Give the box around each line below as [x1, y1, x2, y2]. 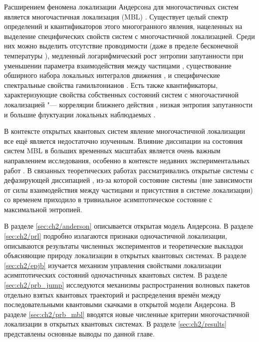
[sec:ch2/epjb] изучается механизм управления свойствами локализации [4, 260, 222, 270]
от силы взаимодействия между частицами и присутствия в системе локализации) [4, 184, 253, 195]
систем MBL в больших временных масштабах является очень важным [4, 145, 221, 156]
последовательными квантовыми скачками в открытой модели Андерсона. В [4, 299, 236, 310]
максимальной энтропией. [4, 204, 82, 214]
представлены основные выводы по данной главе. [4, 329, 155, 339]
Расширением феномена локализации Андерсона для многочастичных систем [4, 1, 239, 11]
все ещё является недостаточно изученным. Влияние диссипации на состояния [4, 135, 243, 146]
